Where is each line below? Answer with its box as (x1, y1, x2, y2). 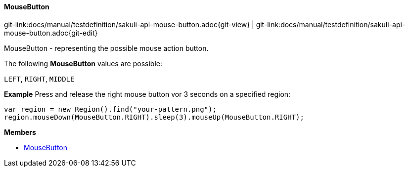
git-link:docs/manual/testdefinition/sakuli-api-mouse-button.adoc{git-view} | (4, 20, 254, 29)
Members (4, 128, 36, 136)
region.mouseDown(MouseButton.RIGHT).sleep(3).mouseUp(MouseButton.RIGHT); (4, 113, 304, 121)
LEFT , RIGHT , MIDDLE (4, 74, 75, 83)
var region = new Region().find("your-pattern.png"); (4, 105, 217, 113)
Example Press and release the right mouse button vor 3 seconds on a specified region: (4, 89, 291, 98)
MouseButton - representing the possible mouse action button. (4, 43, 209, 52)
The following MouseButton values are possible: (4, 59, 162, 68)
